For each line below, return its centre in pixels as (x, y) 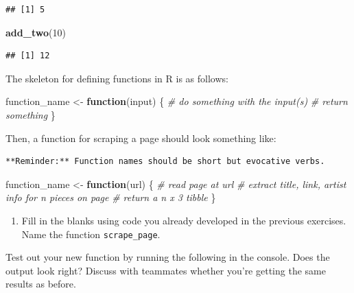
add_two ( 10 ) (36, 32)
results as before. (41, 284)
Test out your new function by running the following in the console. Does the (168, 257)
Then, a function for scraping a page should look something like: (141, 138)
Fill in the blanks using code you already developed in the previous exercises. (184, 220)
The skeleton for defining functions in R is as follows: (117, 78)
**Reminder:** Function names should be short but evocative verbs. (165, 162)
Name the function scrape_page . (91, 234)
